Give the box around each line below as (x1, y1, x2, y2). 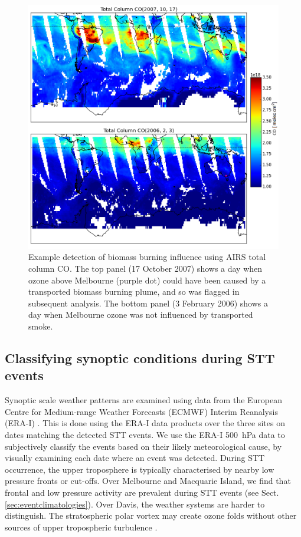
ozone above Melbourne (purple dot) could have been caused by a (28, 274, 266, 286)
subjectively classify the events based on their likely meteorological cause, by (5, 440, 282, 452)
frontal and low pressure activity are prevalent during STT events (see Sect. (5, 486, 279, 498)
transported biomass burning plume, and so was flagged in (28, 285, 240, 298)
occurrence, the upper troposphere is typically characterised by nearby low (5, 463, 274, 475)
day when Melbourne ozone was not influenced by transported (28, 308, 253, 321)
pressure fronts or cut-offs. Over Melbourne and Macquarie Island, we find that (5, 475, 291, 487)
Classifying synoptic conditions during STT (5, 349, 275, 367)
